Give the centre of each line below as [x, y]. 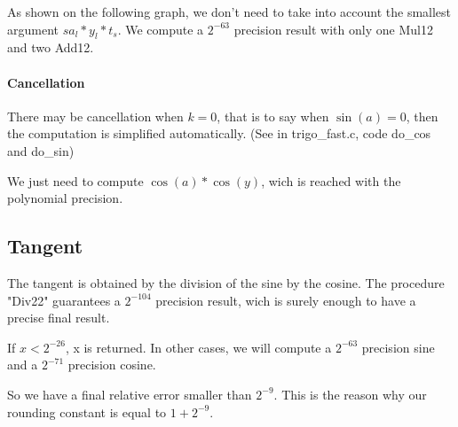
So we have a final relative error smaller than [130, 394]
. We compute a [161, 29]
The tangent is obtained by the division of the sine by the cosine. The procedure [226, 282]
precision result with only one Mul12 [333, 29]
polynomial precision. [65, 198]
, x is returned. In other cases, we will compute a [198, 347]
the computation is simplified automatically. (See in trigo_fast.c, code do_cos [219, 133]
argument [33, 29]
